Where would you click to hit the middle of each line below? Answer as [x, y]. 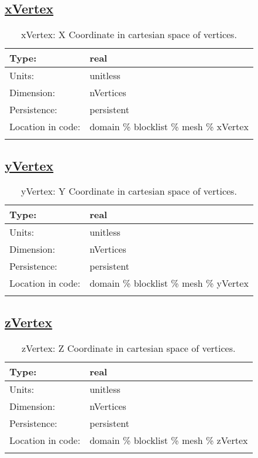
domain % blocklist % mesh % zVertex [169, 440]
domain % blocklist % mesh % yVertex [169, 283]
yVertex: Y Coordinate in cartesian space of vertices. [129, 191]
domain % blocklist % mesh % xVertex [169, 127]
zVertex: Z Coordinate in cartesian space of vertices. [129, 348]
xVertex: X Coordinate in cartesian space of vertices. [129, 35]
